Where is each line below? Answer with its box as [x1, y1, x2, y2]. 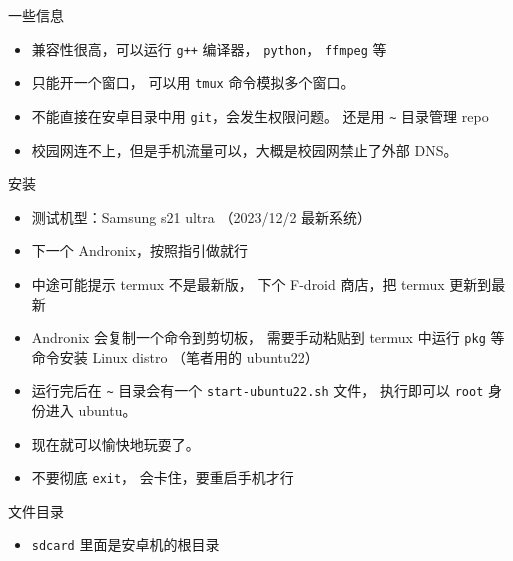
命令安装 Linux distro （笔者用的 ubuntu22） [31, 346, 319, 367]
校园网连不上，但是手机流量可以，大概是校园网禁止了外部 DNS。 [31, 139, 458, 160]
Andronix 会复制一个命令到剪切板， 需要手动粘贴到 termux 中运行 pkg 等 [31, 327, 505, 348]
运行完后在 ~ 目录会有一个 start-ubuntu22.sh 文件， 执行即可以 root [31, 380, 484, 401]
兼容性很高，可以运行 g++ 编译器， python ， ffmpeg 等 [31, 38, 387, 59]
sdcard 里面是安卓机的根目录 [31, 534, 220, 555]
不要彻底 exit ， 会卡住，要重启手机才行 [31, 467, 294, 488]
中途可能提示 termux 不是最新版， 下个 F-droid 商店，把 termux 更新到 [31, 273, 492, 294]
